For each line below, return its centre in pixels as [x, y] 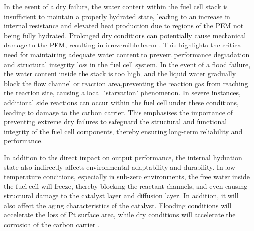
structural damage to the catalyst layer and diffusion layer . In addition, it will [121, 196]
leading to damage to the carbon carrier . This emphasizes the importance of [118, 112]
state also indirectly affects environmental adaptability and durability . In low [120, 167]
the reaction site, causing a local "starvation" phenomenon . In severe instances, [122, 93]
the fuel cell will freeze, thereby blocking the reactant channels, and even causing [126, 186]
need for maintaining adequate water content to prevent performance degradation [127, 54]
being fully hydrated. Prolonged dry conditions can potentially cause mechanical [125, 35]
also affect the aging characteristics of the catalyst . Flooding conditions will [118, 205]
